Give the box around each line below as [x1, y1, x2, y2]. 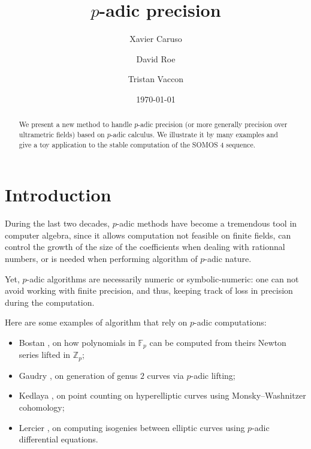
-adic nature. [204, 252, 252, 264]
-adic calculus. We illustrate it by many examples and [110, 129, 278, 139]
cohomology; [19, 401, 65, 414]
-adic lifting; [191, 369, 235, 381]
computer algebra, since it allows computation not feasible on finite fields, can [5, 228, 291, 241]
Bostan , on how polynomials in [19, 336, 135, 348]
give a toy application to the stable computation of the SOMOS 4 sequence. [19, 139, 255, 149]
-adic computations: [194, 316, 267, 329]
